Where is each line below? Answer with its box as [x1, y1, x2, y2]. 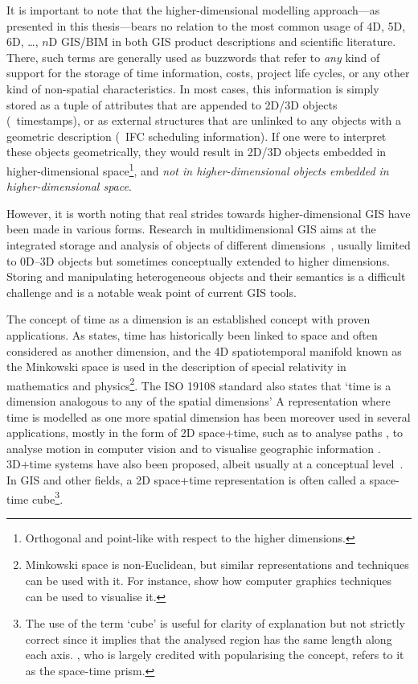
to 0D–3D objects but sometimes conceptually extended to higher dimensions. [6, 252, 390, 269]
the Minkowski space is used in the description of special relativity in [6, 358, 346, 375]
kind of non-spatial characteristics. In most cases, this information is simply [6, 80, 379, 97]
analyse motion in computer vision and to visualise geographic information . [6, 439, 381, 456]
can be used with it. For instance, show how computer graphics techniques [25, 571, 392, 588]
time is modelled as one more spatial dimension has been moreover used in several [6, 408, 411, 425]
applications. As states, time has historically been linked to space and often [6, 326, 378, 343]
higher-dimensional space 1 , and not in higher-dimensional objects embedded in [6, 159, 389, 179]
